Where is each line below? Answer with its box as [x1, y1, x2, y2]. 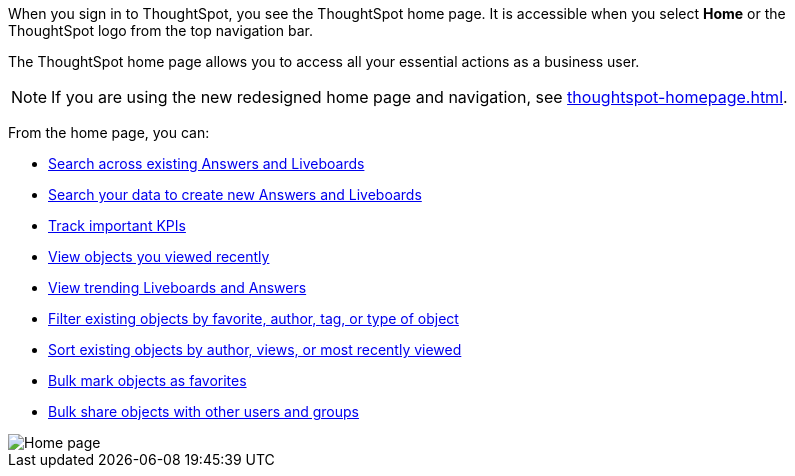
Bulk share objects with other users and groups [48, 403, 360, 420]
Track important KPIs [48, 217, 186, 234]
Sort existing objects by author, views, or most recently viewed [48, 341, 462, 358]
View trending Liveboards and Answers [48, 279, 307, 296]
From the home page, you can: [8, 124, 210, 141]
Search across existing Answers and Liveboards [48, 155, 365, 172]
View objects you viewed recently [48, 248, 270, 265]
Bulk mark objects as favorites [48, 372, 247, 389]
